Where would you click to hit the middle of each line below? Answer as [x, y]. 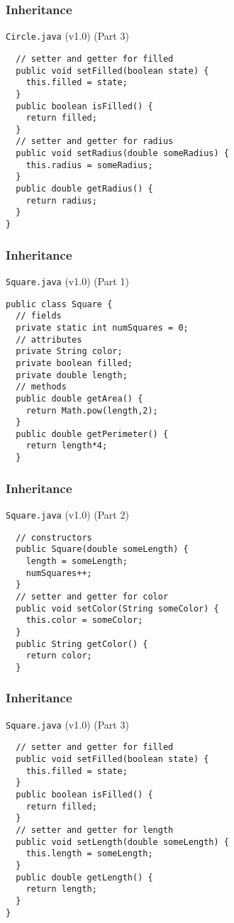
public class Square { [59, 304]
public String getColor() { [82, 644]
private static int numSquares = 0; [102, 327]
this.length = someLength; [89, 854]
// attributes [49, 339]
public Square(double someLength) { [102, 549]
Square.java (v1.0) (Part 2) [67, 514]
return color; [59, 656]
